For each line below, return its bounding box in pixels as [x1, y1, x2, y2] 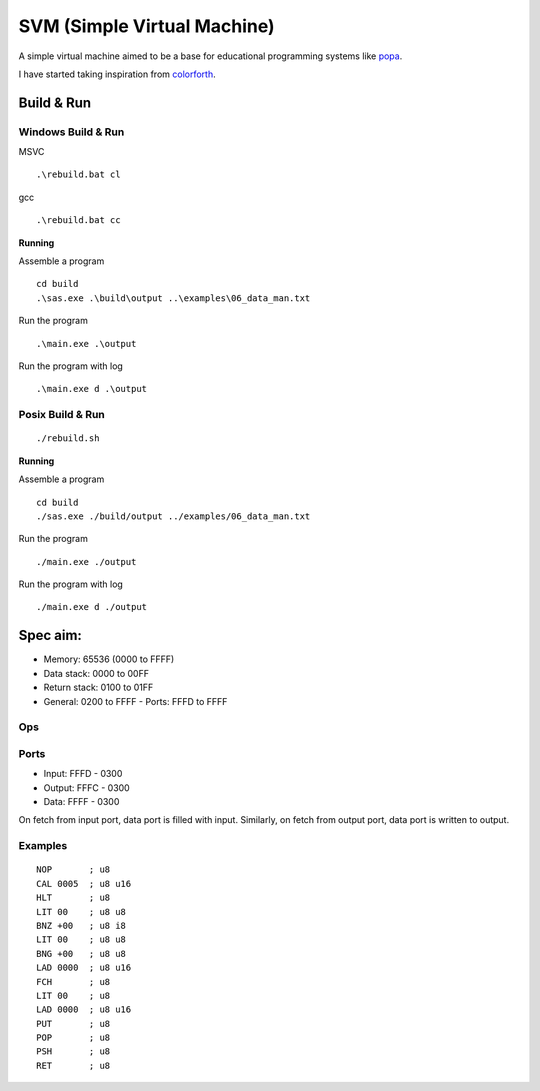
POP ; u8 [36, 1032, 111, 1044]
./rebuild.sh [36, 433, 100, 444]
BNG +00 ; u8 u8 [36, 948, 127, 959]
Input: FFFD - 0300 [43, 768, 123, 780]
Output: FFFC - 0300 [43, 781, 130, 794]
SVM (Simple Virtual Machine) [18, 15, 275, 37]
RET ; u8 [36, 1060, 111, 1071]
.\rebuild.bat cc [36, 215, 121, 226]
